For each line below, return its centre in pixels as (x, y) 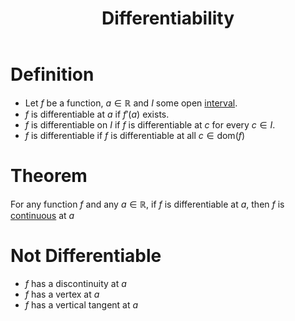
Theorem (49, 176)
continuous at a (42, 215)
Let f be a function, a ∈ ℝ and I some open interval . (131, 103)
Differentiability (168, 18)
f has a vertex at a (62, 294)
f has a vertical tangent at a (81, 304)
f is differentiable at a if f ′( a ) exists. (97, 114)
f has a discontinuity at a (75, 283)
